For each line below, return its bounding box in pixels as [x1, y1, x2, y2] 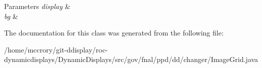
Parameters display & [4, 1, 71, 11]
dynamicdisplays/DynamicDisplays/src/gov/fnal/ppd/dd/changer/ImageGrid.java [4, 54, 258, 64]
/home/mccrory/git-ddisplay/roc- [4, 44, 108, 54]
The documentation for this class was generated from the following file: [4, 27, 224, 38]
